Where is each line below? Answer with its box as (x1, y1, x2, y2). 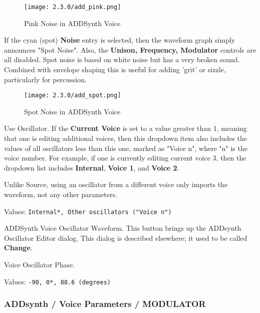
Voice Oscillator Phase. (4, 259, 75, 270)
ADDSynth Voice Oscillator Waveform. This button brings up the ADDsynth (4, 223, 241, 233)
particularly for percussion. (4, 74, 87, 84)
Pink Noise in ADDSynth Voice (24, 18, 121, 28)
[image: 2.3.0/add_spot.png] (24, 92, 121, 99)
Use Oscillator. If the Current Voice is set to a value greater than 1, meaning (4, 123, 247, 133)
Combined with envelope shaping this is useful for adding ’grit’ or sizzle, (4, 64, 226, 75)
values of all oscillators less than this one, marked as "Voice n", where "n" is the (4, 142, 247, 153)
